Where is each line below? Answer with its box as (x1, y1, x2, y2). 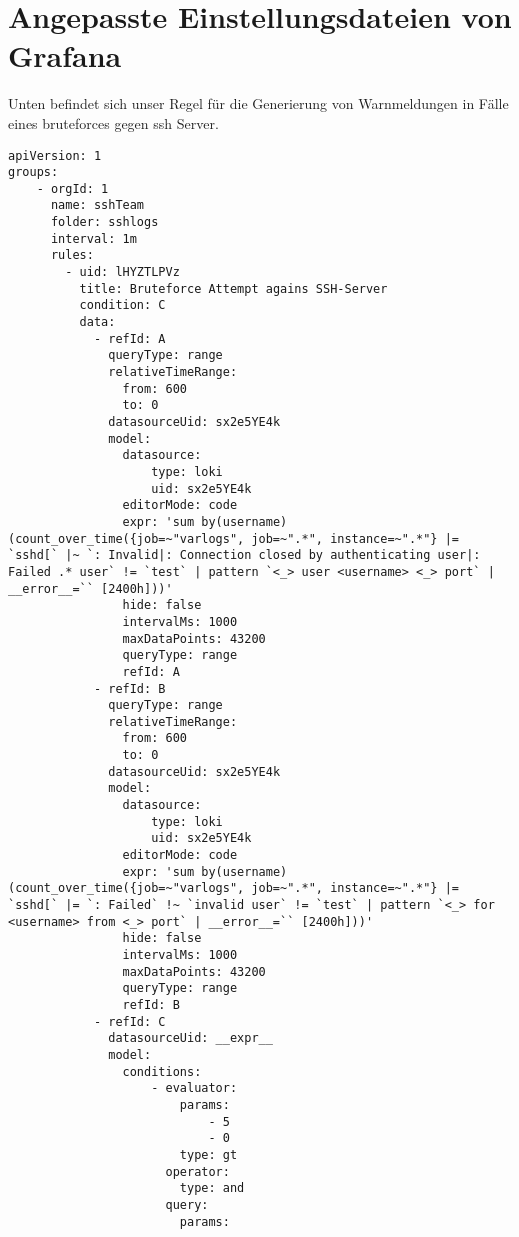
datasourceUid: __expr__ (108, 1031, 273, 1046)
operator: (165, 1164, 230, 1179)
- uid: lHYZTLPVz (65, 265, 180, 280)
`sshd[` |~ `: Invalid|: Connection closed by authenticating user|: (8, 548, 481, 563)
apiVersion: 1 (8, 148, 102, 163)
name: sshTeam (50, 198, 145, 213)
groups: (8, 165, 59, 180)
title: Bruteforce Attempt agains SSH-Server (79, 281, 388, 296)
